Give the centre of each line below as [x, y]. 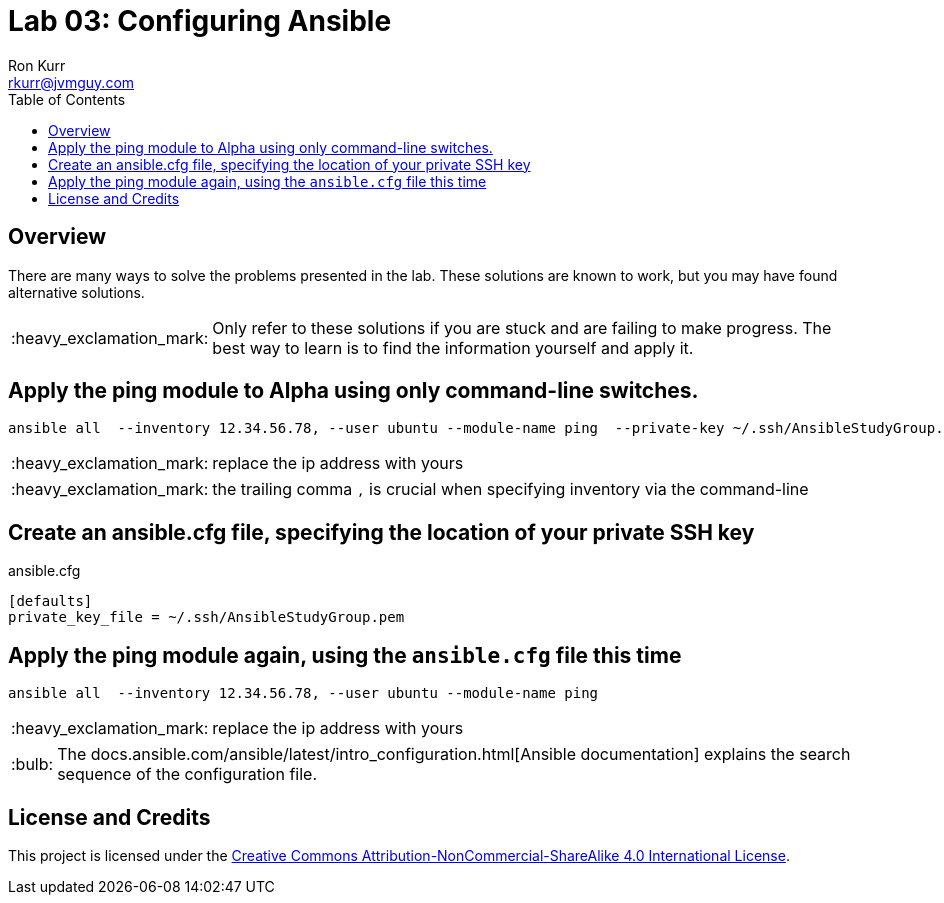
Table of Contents [67, 99]
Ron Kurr [37, 65]
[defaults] [50, 601]
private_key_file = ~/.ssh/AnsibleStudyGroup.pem [206, 617]
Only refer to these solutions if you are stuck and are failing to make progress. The [522, 327]
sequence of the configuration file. [187, 774]
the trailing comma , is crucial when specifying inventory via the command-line [510, 489]
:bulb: [32, 764]
